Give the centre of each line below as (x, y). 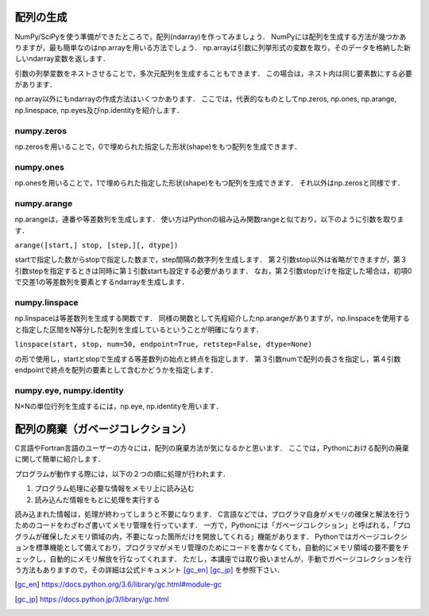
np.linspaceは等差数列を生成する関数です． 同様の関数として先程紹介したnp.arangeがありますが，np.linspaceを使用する (213, 318)
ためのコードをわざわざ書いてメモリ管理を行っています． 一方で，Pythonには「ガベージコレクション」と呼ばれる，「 (206, 525)
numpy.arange (44, 203)
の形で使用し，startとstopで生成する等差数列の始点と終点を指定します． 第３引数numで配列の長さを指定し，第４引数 (208, 359)
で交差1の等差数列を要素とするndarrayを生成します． (102, 282)
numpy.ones (40, 167)
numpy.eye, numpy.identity (69, 390)
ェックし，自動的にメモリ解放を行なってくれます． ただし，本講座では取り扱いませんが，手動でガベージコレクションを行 (213, 559)
